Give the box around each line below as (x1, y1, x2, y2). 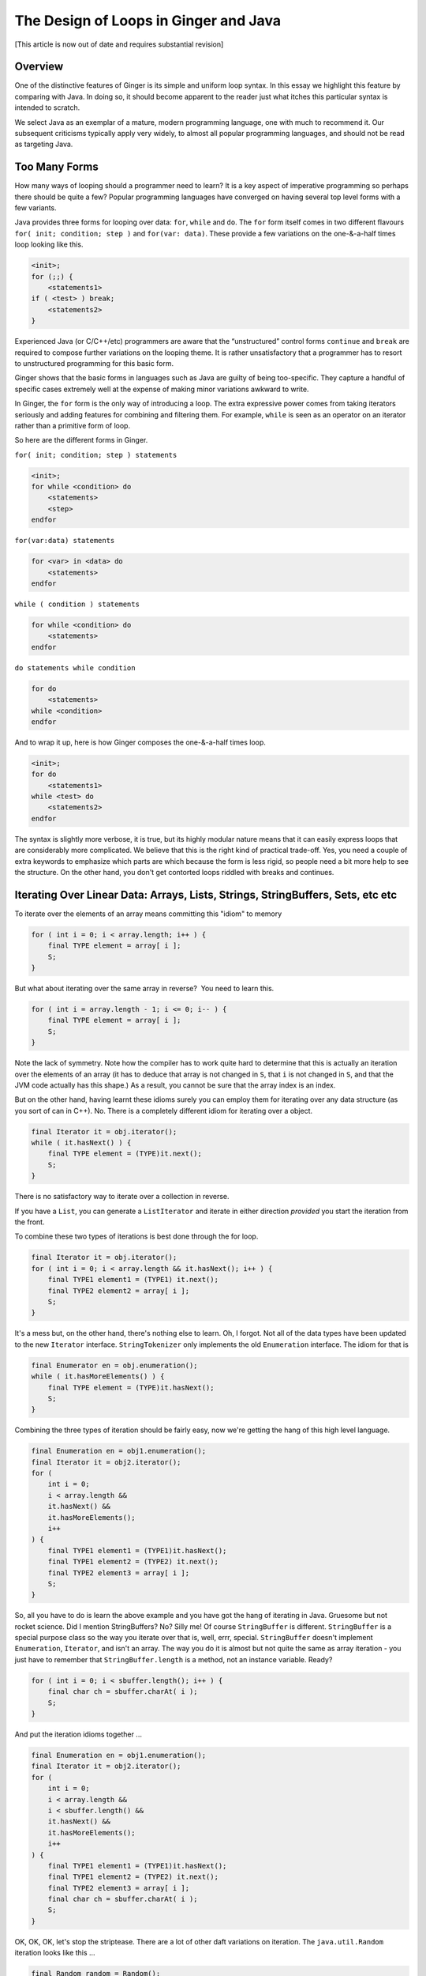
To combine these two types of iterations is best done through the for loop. (14, 1231, 259, 1241)
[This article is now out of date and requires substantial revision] (14, 40, 224, 49)
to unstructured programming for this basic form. (14, 358, 174, 368)
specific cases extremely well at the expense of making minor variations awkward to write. (14, 384, 309, 394)
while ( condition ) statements (14, 599, 140, 609)
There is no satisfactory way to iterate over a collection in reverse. (14, 1192, 230, 1201)
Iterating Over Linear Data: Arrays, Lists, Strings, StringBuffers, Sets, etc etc (14, 888, 398, 901)
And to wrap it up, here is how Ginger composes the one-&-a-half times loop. (14, 737, 266, 747)
